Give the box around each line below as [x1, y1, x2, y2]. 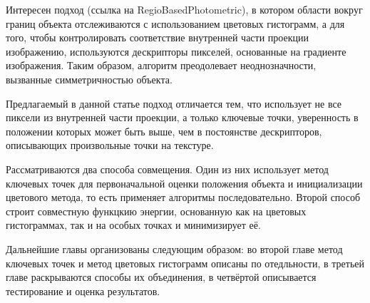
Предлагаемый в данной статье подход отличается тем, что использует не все [6, 96, 342, 111]
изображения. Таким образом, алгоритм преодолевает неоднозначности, [6, 58, 317, 73]
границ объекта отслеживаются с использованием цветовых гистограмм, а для [6, 16, 345, 31]
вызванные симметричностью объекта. [6, 71, 173, 86]
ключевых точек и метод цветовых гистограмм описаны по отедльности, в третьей [6, 255, 365, 270]
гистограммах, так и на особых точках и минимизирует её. [6, 217, 261, 232]
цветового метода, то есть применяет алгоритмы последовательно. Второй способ [6, 190, 361, 205]
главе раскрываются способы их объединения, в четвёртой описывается [6, 269, 317, 284]
